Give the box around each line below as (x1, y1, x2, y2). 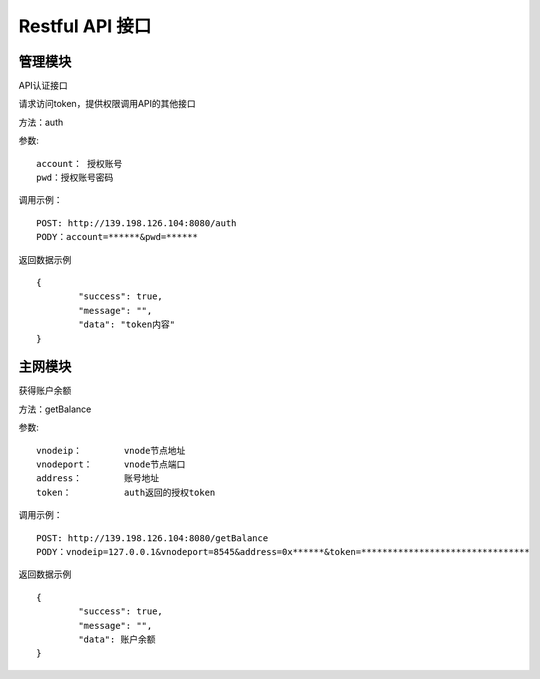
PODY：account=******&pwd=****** (36, 231, 199, 243)
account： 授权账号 (36, 158, 123, 169)
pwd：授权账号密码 (36, 172, 114, 184)
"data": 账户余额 (78, 633, 156, 645)
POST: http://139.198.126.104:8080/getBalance (36, 532, 269, 544)
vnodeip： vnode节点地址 (36, 445, 186, 456)
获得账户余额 (18, 385, 72, 397)
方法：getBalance (18, 403, 92, 415)
